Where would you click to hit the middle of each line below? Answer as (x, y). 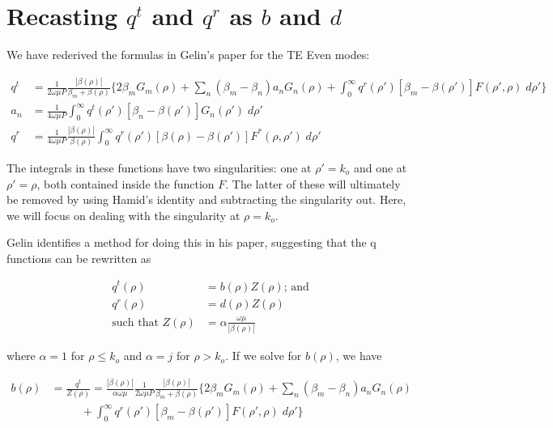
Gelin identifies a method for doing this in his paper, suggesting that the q (191, 242)
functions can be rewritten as (79, 258)
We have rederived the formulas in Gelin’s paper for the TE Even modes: (188, 55)
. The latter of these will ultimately (313, 183)
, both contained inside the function (125, 183)
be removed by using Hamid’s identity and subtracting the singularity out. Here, (206, 199)
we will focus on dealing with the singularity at (123, 215)
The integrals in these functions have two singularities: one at (159, 167)
